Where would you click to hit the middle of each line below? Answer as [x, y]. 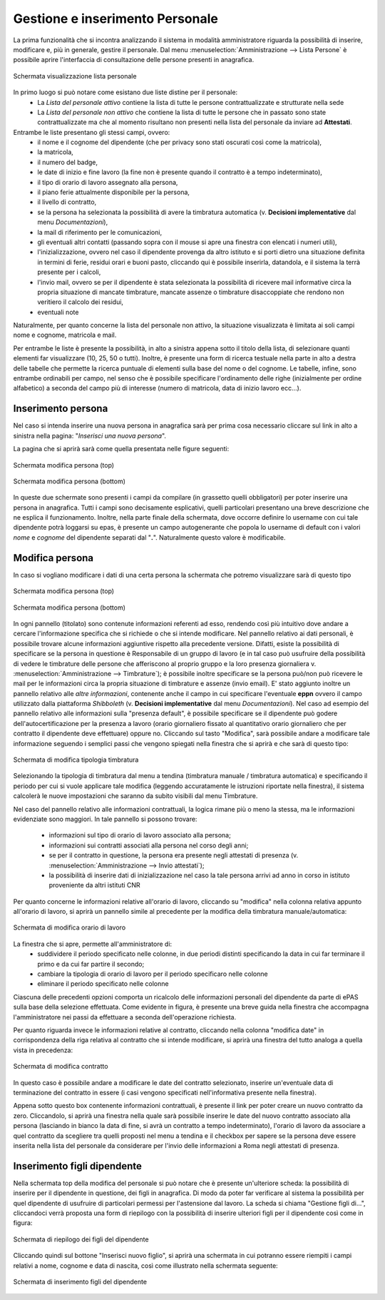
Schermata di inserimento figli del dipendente [80, 1281]
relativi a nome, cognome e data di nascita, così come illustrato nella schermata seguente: [145, 1265]
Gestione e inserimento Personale [116, 19]
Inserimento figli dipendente [78, 1166]
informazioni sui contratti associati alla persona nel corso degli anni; [149, 845]
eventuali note [58, 312]
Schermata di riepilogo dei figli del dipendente [81, 1239]
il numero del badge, [68, 162]
